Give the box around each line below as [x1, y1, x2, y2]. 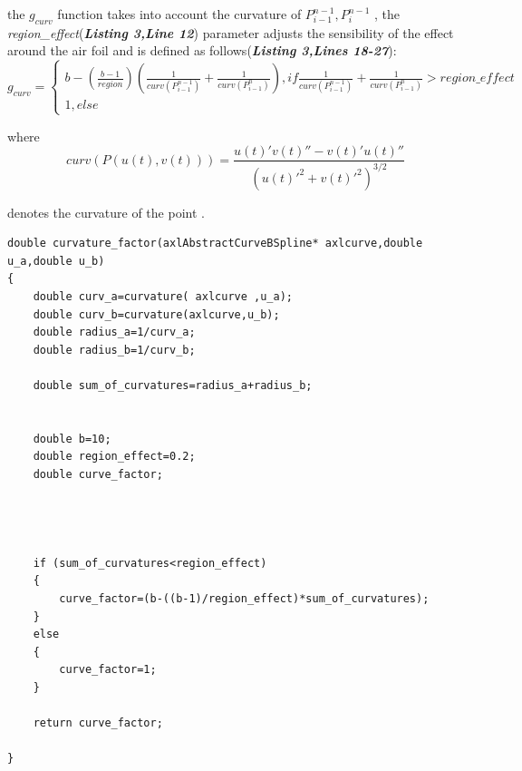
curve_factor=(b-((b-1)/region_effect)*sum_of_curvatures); [59, 592, 430, 606]
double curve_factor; [33, 467, 163, 481]
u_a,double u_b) [7, 254, 105, 268]
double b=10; [33, 432, 111, 445]
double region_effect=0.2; [33, 450, 196, 464]
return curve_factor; [33, 717, 163, 730]
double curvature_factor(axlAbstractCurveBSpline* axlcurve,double [7, 237, 423, 250]
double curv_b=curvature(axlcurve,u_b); [33, 307, 280, 321]
